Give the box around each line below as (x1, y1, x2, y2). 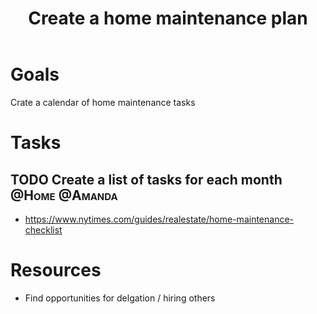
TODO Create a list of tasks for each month (10, 171, 283, 188)
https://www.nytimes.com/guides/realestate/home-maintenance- (24, 213, 295, 225)
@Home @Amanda (10, 187, 118, 204)
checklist (24, 223, 63, 236)
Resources (10, 259, 102, 282)
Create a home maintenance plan (28, 7, 308, 30)
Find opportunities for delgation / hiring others (24, 292, 216, 304)
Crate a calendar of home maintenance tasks (10, 96, 196, 108)
